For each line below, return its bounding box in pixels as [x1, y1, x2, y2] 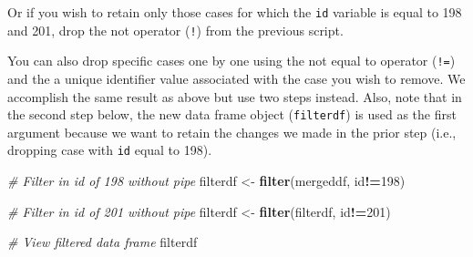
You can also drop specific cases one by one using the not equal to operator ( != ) [7, 51, 456, 70]
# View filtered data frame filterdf [7, 232, 198, 252]
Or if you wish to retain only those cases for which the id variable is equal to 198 [7, 3, 462, 21]
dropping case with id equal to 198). [7, 140, 212, 159]
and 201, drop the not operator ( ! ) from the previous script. [7, 20, 344, 39]
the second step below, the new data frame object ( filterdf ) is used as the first [7, 105, 457, 124]
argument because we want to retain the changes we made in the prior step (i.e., [7, 122, 457, 141]
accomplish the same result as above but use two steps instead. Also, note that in [7, 87, 462, 106]
